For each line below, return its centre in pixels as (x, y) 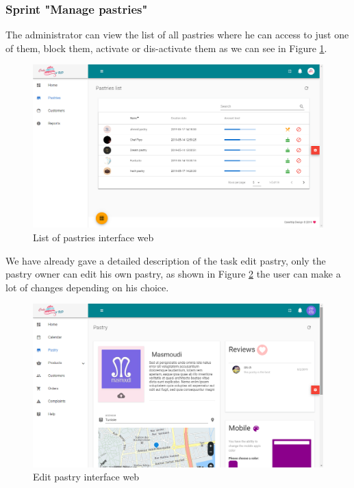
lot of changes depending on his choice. (87, 287)
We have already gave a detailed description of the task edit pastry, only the (166, 260)
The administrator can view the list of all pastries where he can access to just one (177, 35)
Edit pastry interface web (86, 477)
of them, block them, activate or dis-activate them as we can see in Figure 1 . (166, 48)
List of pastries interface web (93, 237)
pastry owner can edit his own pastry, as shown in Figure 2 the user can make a (173, 274)
